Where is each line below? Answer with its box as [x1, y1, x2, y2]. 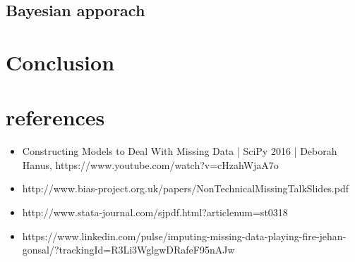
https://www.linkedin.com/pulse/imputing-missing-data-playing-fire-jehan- [22, 228, 347, 243]
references [6, 103, 105, 132]
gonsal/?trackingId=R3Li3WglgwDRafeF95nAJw [22, 242, 235, 257]
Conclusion [6, 47, 115, 76]
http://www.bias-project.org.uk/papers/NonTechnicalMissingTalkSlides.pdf [22, 181, 349, 196]
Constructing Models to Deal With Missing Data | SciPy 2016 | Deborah [22, 144, 337, 158]
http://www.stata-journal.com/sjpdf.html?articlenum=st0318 [22, 205, 288, 220]
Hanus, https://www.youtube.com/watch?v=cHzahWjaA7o [22, 157, 279, 172]
